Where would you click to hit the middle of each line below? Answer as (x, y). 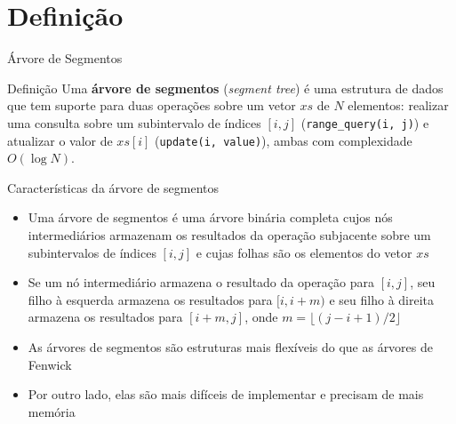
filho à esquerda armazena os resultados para (150, 299)
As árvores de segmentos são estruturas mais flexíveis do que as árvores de (231, 346)
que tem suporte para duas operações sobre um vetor (152, 105)
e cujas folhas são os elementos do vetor (304, 252)
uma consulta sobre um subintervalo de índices (134, 122)
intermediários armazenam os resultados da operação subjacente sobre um (229, 235)
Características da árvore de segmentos (113, 187)
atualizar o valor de (60, 140)
